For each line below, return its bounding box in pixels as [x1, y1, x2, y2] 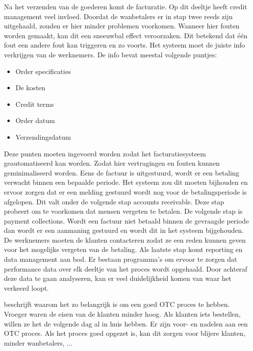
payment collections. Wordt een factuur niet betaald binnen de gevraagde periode [4, 215, 249, 226]
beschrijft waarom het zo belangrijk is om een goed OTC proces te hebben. [4, 299, 230, 309]
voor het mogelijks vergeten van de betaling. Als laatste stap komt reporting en [4, 244, 243, 254]
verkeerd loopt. [4, 282, 49, 293]
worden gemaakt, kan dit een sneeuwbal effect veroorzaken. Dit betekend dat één [4, 30, 248, 40]
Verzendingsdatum [15, 131, 71, 142]
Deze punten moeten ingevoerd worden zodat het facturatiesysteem [4, 148, 206, 158]
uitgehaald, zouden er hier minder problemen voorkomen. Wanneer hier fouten [4, 21, 240, 31]
